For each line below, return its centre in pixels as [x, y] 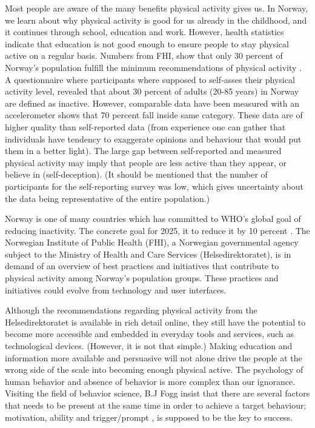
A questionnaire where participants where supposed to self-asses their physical [150, 79]
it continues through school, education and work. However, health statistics [144, 32]
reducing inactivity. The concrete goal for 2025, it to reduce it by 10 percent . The [157, 230]
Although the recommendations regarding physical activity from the [131, 310]
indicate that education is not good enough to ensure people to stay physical [147, 43]
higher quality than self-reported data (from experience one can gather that [145, 126]
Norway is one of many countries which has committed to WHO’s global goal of [153, 219]
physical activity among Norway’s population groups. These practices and [142, 278]
